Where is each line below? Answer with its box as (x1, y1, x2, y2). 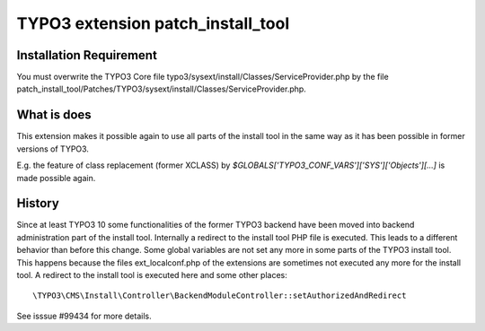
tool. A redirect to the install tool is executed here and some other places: (16, 270, 287, 280)
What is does (16, 108, 92, 123)
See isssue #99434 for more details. (16, 310, 152, 321)
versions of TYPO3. (16, 144, 90, 154)
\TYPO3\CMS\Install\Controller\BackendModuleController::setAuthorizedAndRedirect (32, 291, 407, 301)
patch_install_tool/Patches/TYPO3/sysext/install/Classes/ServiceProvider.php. (16, 83, 307, 94)
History (16, 196, 60, 211)
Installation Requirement (16, 48, 157, 63)
